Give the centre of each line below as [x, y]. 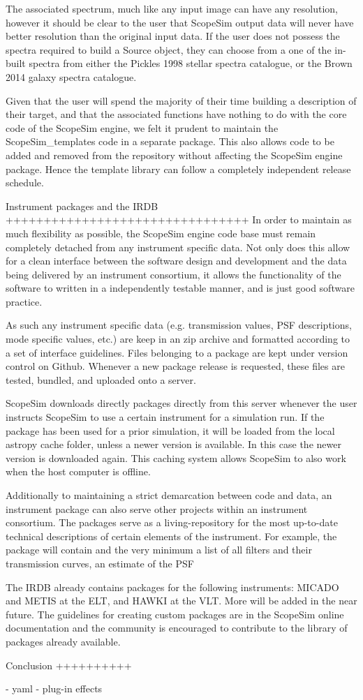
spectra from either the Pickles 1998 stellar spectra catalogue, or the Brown [191, 63]
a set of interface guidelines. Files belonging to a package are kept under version [177, 352]
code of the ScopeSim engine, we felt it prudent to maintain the [142, 127]
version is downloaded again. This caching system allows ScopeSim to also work [176, 457]
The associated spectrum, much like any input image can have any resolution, [172, 8]
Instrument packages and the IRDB [82, 206]
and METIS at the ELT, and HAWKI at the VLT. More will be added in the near [181, 601]
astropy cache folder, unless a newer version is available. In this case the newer [173, 444]
